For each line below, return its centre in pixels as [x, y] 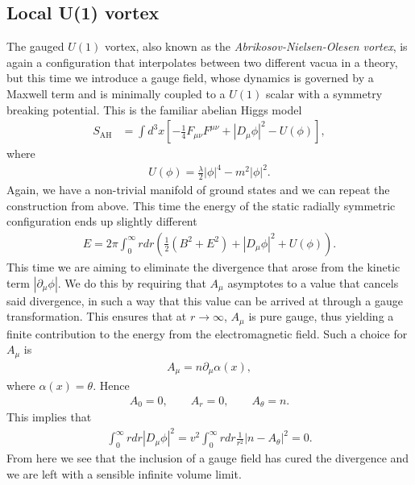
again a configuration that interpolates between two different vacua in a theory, [202, 62]
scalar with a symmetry [324, 93]
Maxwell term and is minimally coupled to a [116, 93]
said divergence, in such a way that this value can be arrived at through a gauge [205, 300]
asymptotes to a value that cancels [313, 282]
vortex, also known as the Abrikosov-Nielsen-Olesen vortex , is [256, 46]
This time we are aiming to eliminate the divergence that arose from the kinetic [203, 266]
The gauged [35, 46]
